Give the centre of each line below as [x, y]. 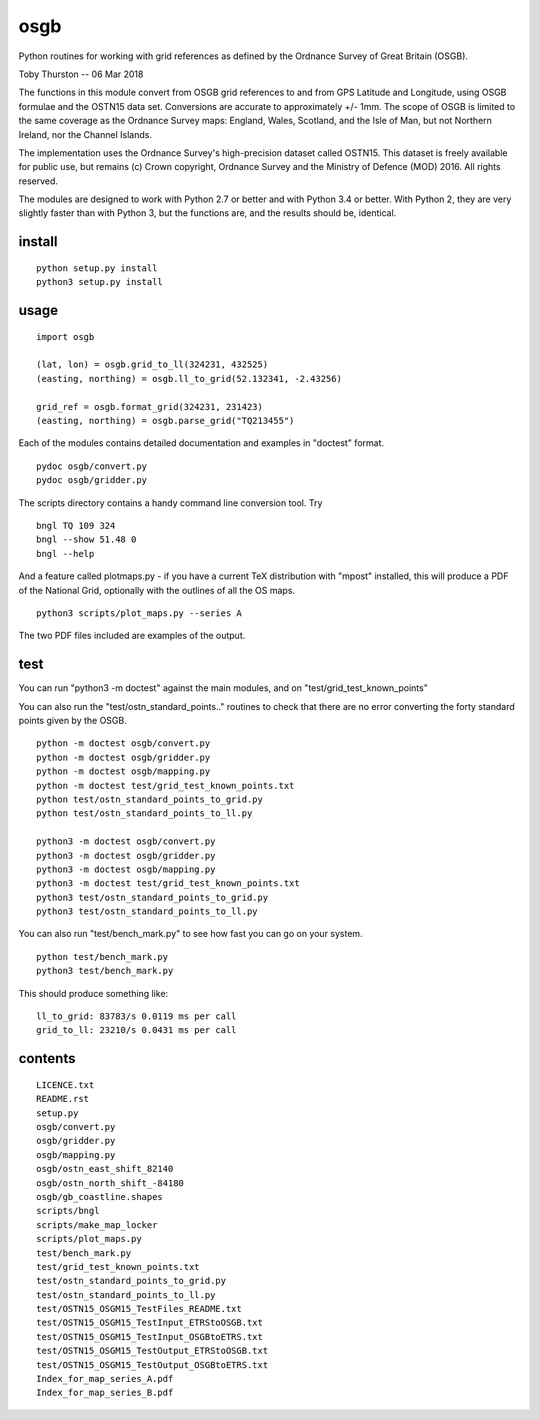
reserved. [38, 181]
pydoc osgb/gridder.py [92, 480]
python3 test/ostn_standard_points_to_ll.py [147, 911]
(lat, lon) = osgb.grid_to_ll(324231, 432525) [152, 364]
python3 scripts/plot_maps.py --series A [139, 613]
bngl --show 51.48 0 [86, 539]
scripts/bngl [68, 1211]
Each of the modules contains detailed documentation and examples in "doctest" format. [201, 443]
